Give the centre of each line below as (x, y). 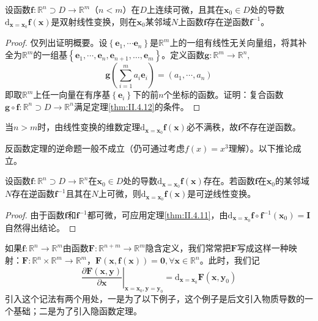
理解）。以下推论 (261, 148)
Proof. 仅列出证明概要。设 (56, 42)
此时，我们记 (234, 260)
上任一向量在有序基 (72, 94)
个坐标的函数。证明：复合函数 (224, 94)
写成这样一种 (263, 248)
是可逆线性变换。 (222, 194)
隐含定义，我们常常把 (188, 248)
